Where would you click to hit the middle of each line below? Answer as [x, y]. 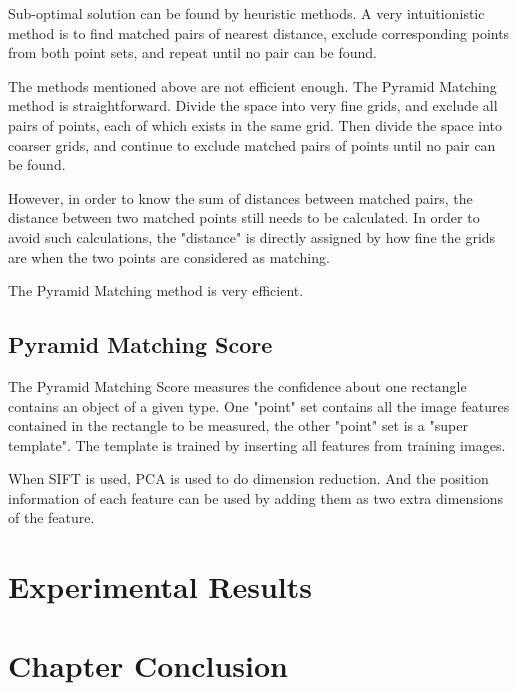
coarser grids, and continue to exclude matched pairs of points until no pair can [252, 144]
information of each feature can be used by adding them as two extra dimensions [256, 497]
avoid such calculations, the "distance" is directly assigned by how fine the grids [252, 236]
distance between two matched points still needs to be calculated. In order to [244, 217]
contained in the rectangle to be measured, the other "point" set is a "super [238, 425]
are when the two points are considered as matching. [169, 256]
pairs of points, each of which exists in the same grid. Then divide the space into [255, 124]
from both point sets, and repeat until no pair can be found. [192, 52]
